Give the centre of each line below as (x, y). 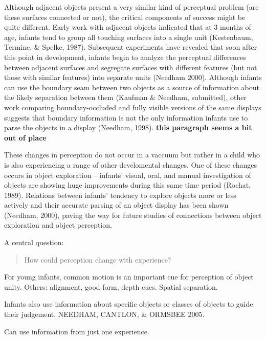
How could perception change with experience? (98, 259)
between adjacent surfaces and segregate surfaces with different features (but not (131, 67)
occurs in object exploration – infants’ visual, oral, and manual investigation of (128, 175)
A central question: (34, 242)
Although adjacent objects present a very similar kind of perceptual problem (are (131, 7)
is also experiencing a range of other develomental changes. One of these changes (130, 164)
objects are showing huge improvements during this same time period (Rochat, (128, 185)
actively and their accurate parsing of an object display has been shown (116, 205)
